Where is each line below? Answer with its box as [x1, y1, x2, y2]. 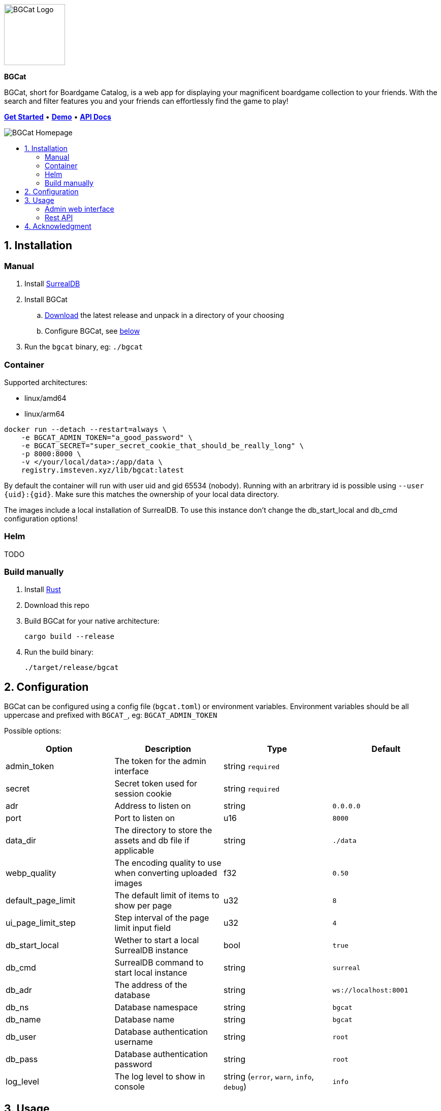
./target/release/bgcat [24, 663, 119, 672]
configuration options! [4, 514, 78, 523]
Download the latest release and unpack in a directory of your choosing [45, 311, 285, 320]
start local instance [114, 968, 187, 978]
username [114, 1037, 153, 1047]
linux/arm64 [24, 409, 65, 418]
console [114, 1081, 145, 1092]
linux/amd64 [24, 393, 67, 402]
